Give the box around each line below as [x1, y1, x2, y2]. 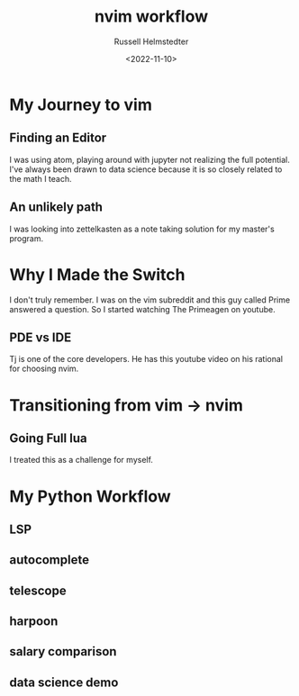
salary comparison [9, 644, 117, 659]
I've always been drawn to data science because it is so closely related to [9, 164, 283, 175]
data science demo [9, 674, 119, 690]
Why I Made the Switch [9, 264, 186, 285]
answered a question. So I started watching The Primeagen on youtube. [9, 303, 276, 314]
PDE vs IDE [9, 330, 72, 345]
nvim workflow [94, 6, 209, 27]
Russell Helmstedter [113, 36, 189, 47]
